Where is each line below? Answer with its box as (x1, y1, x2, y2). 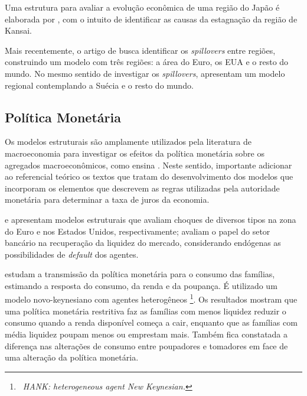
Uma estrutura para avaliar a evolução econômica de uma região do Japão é (5, 1, 280, 13)
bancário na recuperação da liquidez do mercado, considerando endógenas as (5, 236, 281, 249)
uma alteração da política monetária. (5, 351, 139, 363)
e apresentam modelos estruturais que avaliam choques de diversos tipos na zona (5, 213, 296, 225)
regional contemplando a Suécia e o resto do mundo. (5, 79, 194, 91)
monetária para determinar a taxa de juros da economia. (5, 193, 210, 206)
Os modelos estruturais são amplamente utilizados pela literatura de (5, 135, 252, 148)
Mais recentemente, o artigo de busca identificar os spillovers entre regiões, (5, 44, 276, 56)
